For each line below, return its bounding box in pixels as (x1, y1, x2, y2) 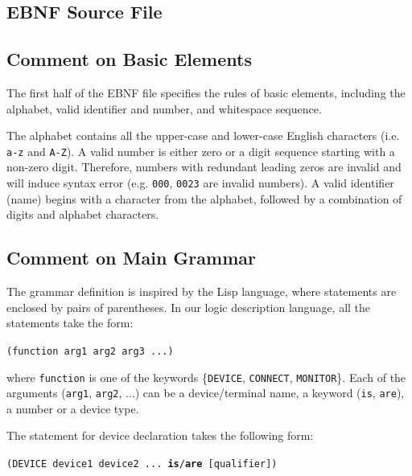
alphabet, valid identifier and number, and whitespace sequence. (6, 100, 322, 117)
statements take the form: (6, 314, 134, 331)
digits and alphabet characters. (6, 206, 159, 223)
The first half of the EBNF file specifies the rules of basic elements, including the (6, 84, 406, 101)
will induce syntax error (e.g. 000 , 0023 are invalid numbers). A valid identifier (6, 174, 394, 191)
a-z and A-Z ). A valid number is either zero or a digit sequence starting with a (6, 142, 395, 159)
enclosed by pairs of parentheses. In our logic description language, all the (6, 298, 371, 315)
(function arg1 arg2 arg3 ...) (6, 345, 174, 357)
